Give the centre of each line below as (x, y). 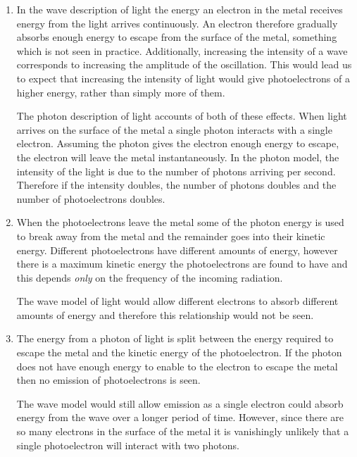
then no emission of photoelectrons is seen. (108, 380)
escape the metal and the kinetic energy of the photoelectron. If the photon (179, 352)
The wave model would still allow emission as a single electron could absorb (180, 403)
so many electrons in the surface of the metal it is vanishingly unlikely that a (183, 431)
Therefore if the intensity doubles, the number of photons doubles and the (176, 185)
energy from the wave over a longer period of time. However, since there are (180, 417)
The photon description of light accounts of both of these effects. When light (182, 116)
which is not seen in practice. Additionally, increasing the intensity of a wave (182, 50)
